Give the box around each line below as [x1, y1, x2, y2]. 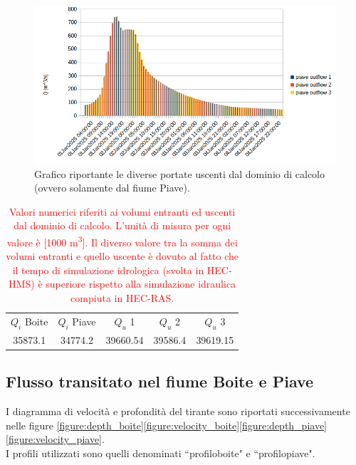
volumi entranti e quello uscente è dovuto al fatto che [6, 249, 239, 263]
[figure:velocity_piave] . [6, 432, 105, 446]
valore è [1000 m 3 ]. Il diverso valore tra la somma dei [6, 233, 238, 249]
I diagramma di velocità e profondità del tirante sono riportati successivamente [6, 404, 350, 419]
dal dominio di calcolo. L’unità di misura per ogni [14, 218, 231, 233]
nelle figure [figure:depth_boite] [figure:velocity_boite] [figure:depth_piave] [6, 417, 328, 432]
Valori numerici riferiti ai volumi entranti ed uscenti [9, 204, 236, 219]
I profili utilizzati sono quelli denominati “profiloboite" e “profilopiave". [6, 446, 315, 460]
